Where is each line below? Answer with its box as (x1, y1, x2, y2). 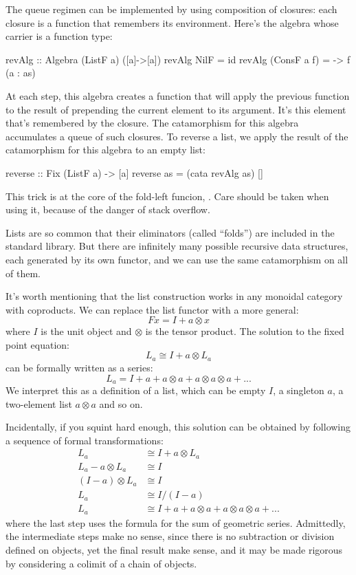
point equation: (5, 337, 69, 351)
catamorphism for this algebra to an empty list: (5, 142, 205, 157)
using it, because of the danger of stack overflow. (5, 202, 210, 217)
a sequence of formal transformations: (5, 433, 164, 447)
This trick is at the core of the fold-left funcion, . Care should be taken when (5, 188, 329, 203)
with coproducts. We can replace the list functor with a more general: (5, 302, 299, 316)
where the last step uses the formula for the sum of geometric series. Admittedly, (5, 515, 346, 530)
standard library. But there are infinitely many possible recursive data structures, (5, 239, 348, 253)
